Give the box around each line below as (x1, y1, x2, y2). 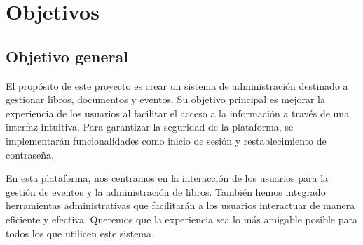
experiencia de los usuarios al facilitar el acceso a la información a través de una (6, 105, 350, 120)
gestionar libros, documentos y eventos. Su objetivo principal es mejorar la (6, 92, 325, 107)
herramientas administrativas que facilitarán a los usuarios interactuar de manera (6, 198, 355, 213)
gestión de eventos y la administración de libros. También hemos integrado (6, 184, 326, 199)
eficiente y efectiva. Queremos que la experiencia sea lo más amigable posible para (6, 211, 358, 226)
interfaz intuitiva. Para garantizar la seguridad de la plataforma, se (6, 119, 294, 134)
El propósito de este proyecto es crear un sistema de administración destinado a (6, 78, 348, 93)
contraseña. (6, 147, 54, 161)
